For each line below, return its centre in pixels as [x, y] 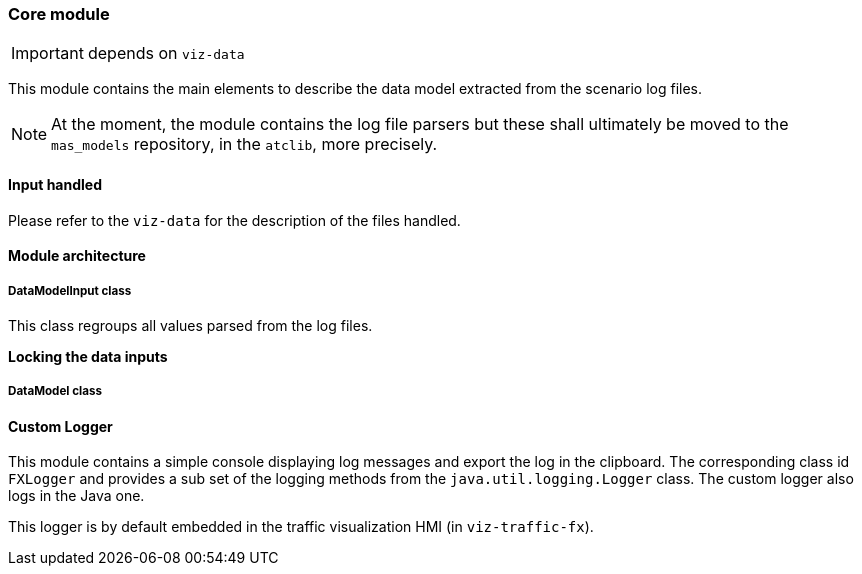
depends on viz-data [166, 53]
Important [47, 53]
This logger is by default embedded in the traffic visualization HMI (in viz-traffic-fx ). [301, 527]
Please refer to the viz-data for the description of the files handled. [234, 220]
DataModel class [55, 391]
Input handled [55, 184]
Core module [59, 14]
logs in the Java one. [76, 496]
